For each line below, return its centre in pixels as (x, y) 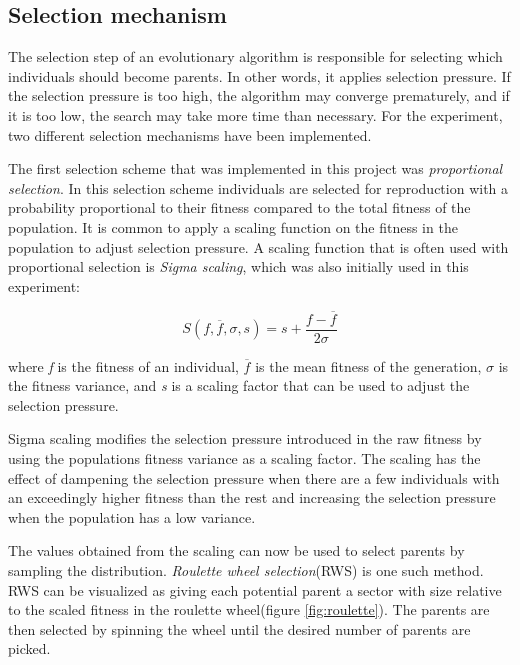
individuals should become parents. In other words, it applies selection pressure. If (259, 75)
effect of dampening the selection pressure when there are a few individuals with (254, 477)
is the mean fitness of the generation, (368, 365)
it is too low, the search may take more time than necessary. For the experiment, (255, 114)
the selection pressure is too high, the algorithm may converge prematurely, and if (259, 95)
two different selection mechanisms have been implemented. (190, 134)
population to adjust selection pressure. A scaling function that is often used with (258, 246)
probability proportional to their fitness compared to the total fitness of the (239, 207)
